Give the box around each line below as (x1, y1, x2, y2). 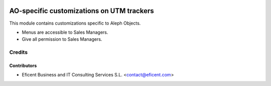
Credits (9, 49, 28, 56)
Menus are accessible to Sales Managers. (22, 29, 108, 35)
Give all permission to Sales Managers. (22, 36, 102, 42)
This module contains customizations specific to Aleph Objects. (9, 20, 141, 26)
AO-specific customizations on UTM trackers (9, 7, 154, 15)
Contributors (9, 62, 37, 68)
